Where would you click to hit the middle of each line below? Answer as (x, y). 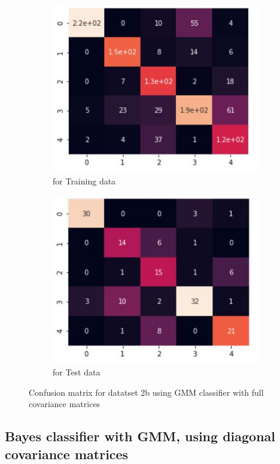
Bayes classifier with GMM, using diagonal (140, 436)
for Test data (77, 371)
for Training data (84, 181)
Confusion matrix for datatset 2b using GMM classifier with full (146, 392)
